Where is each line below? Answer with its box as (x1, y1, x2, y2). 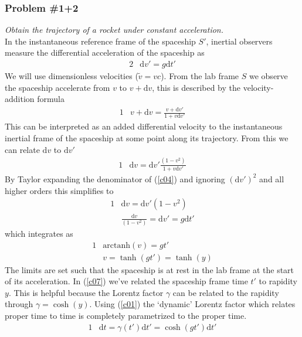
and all (259, 172, 284, 185)
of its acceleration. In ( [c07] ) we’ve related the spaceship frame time (5, 275, 248, 287)
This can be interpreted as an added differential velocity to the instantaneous (5, 120, 283, 132)
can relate (5, 143, 40, 155)
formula (37, 93, 65, 105)
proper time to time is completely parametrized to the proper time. (5, 309, 247, 322)
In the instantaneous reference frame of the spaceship (5, 35, 196, 47)
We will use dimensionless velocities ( (5, 70, 138, 82)
